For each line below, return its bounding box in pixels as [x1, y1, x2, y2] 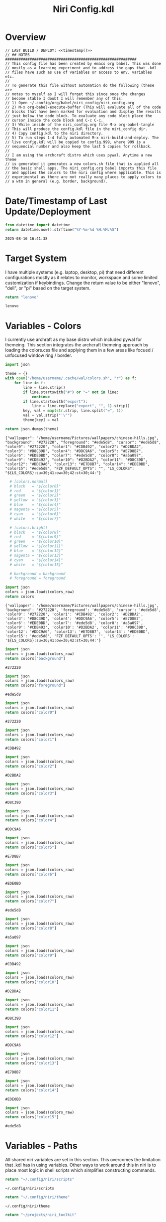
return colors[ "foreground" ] [5, 683, 66, 688]
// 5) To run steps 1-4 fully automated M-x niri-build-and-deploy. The [5, 135, 159, 140]
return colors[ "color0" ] [5, 710, 57, 715]
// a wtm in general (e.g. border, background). [5, 178, 108, 184]
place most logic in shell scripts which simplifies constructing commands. [5, 1167, 156, 1173]
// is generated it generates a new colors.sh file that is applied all [5, 161, 159, 166]
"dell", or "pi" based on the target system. [5, 285, 91, 291]
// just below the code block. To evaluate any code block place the [5, 113, 153, 118]
